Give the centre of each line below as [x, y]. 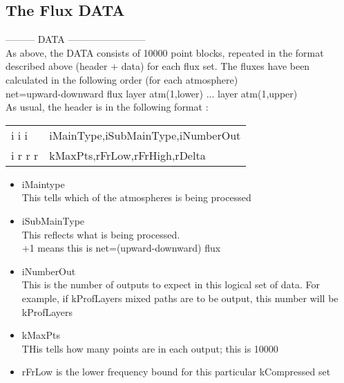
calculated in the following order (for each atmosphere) [122, 79]
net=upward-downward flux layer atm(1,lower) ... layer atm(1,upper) [152, 93]
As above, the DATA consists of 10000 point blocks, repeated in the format [165, 52]
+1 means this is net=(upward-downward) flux [121, 248]
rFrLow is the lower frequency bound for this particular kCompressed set [176, 372]
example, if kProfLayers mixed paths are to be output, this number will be [180, 298]
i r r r [25, 155]
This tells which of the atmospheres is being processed [136, 197]
